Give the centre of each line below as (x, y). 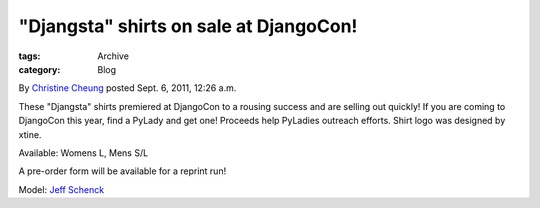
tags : (29, 56)
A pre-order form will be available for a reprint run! (122, 171)
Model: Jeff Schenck (61, 189)
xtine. (30, 134)
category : (39, 69)
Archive (113, 56)
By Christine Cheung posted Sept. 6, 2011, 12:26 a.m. (127, 88)
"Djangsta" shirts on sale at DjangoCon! (188, 26)
